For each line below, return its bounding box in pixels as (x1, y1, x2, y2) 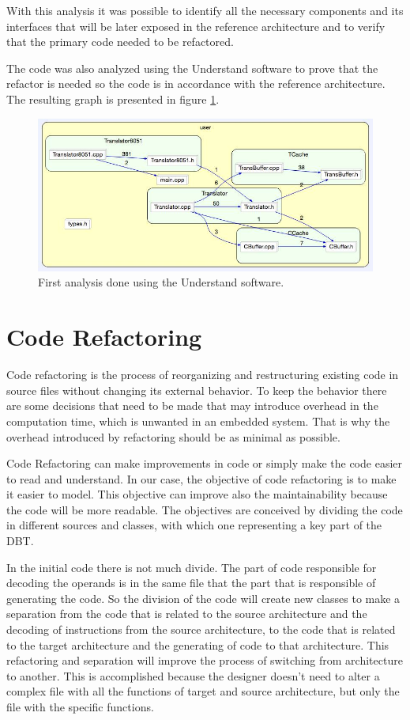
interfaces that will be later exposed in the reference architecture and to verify (6, 17, 386, 34)
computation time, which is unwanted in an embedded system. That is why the (6, 412, 390, 429)
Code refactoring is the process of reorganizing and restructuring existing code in (6, 366, 399, 383)
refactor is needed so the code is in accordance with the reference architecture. (6, 75, 386, 92)
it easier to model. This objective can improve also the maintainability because (6, 486, 388, 502)
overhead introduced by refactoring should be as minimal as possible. (6, 428, 340, 445)
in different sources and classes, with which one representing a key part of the (6, 517, 382, 533)
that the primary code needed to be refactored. (6, 33, 234, 50)
